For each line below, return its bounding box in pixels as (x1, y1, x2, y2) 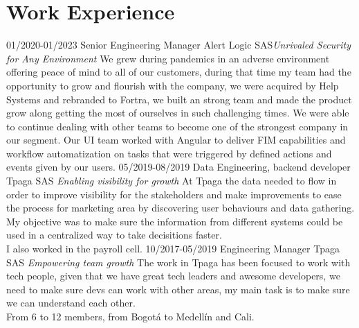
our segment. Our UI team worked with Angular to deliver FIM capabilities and (6, 132, 346, 147)
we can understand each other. (6, 295, 136, 310)
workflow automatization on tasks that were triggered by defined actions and (6, 146, 332, 160)
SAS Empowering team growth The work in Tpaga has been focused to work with (6, 254, 351, 269)
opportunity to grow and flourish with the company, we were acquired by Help (6, 78, 339, 92)
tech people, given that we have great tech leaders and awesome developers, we (6, 268, 340, 283)
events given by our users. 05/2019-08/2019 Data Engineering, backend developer (6, 159, 351, 174)
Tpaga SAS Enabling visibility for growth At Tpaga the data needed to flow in (6, 173, 337, 188)
